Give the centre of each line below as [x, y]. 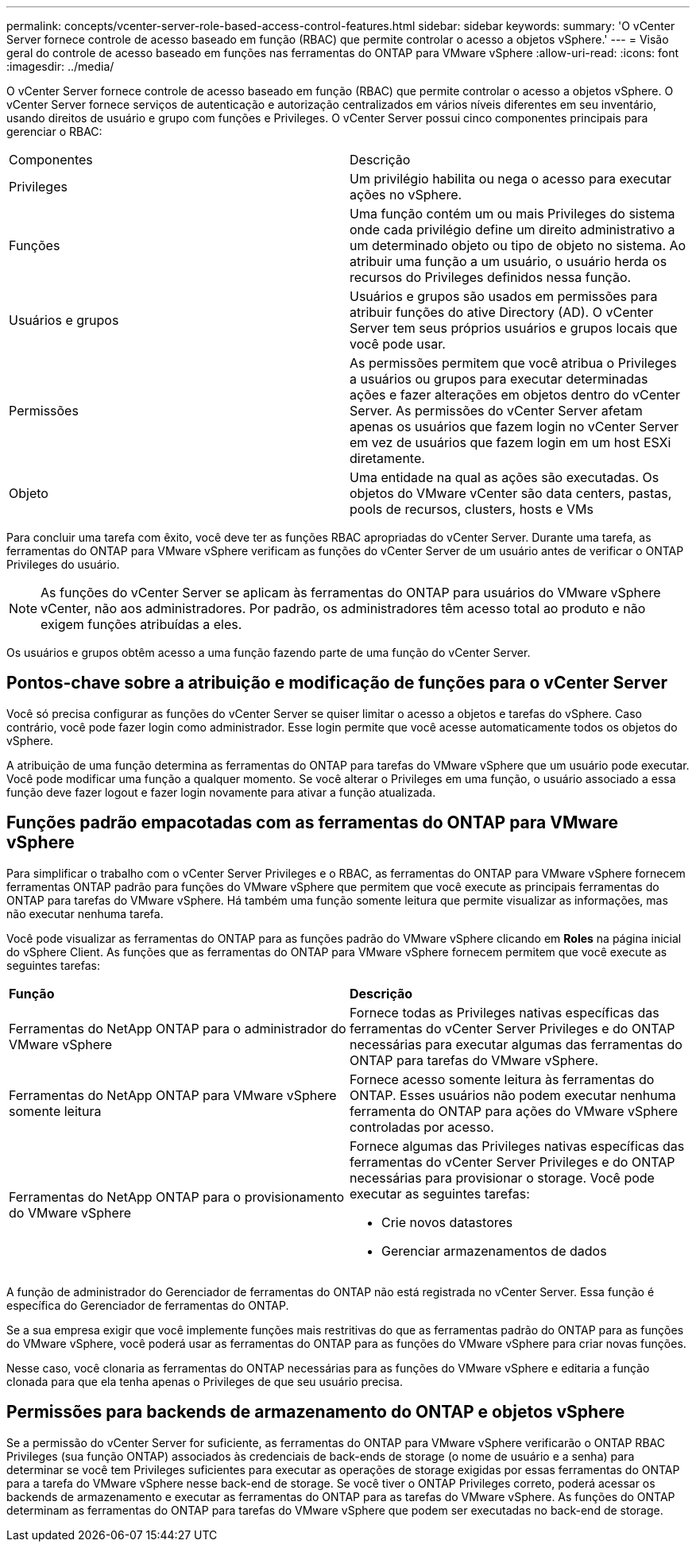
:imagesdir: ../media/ [60, 66]
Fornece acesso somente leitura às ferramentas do [502, 1079]
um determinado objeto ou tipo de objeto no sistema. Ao [518, 245]
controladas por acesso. [422, 1127]
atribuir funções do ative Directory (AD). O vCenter [502, 312]
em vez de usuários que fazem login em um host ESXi [510, 442]
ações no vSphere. [406, 195]
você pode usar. [398, 344]
